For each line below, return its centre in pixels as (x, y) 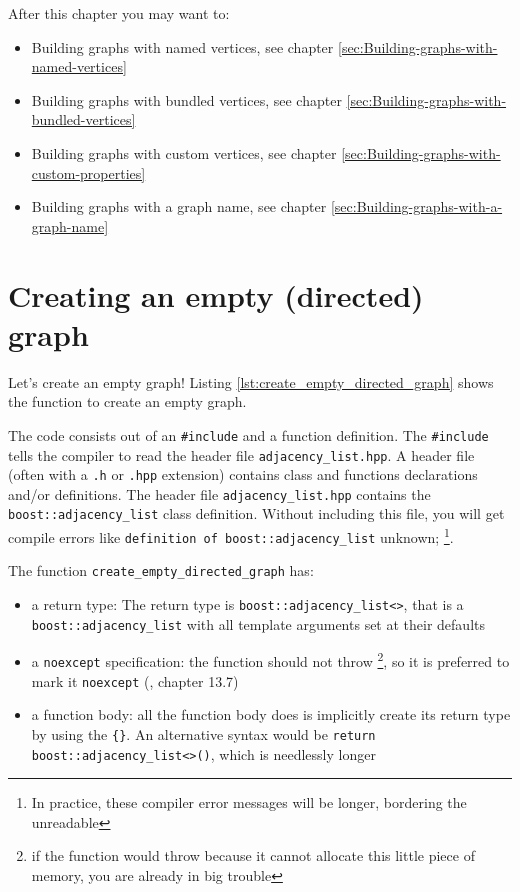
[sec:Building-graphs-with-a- (416, 206)
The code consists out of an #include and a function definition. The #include (248, 434)
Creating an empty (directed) (216, 294)
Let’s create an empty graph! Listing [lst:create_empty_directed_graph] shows (251, 381)
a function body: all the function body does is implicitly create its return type (271, 714)
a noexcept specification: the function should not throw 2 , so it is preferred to (270, 660)
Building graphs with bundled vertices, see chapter (186, 99)
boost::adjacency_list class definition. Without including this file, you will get (256, 513)
